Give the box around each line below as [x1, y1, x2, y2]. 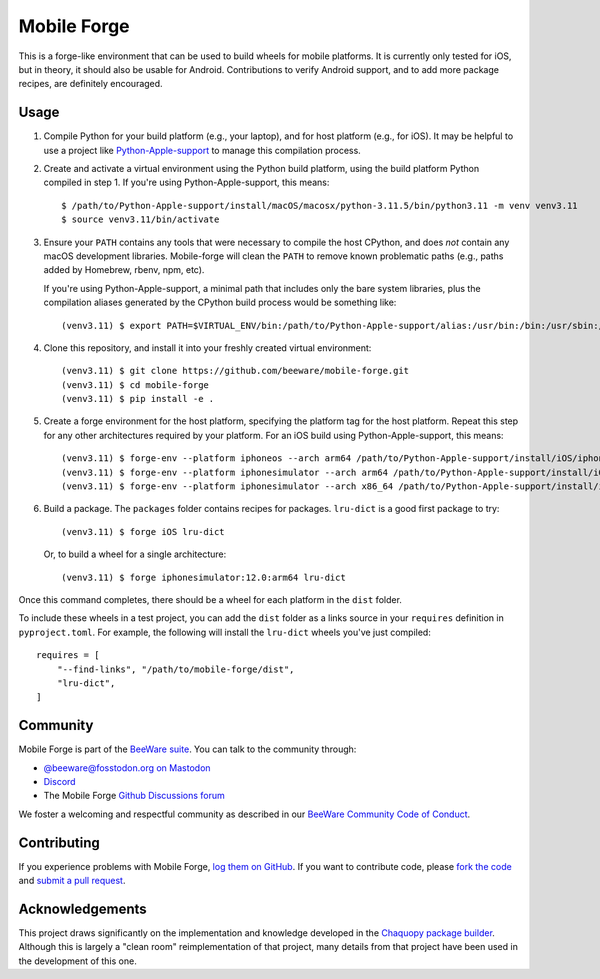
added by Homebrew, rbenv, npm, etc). [43, 264, 205, 276]
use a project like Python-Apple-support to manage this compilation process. [43, 144, 362, 156]
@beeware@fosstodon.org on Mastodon [43, 761, 211, 774]
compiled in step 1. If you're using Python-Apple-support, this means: [43, 176, 330, 189]
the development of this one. [18, 955, 137, 967]
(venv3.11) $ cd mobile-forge [61, 379, 210, 390]
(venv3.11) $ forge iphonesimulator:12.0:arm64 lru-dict [61, 571, 347, 583]
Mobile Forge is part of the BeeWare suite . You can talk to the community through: [18, 743, 357, 755]
